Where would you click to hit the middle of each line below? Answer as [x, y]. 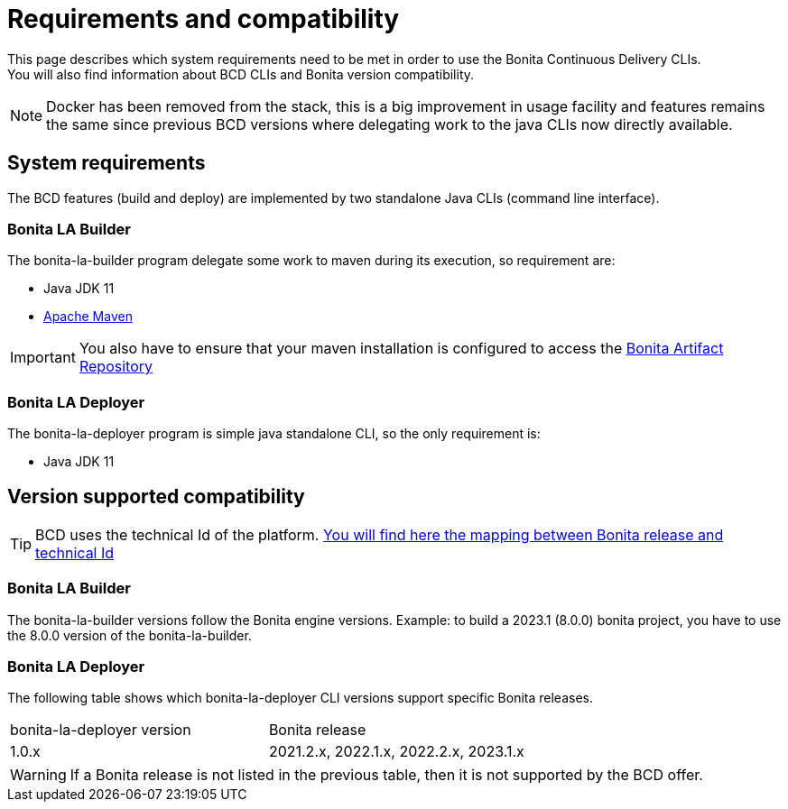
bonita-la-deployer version [101, 730]
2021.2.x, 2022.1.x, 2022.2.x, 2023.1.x [396, 752]
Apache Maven [88, 317]
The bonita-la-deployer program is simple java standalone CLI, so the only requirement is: [274, 434]
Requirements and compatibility [204, 19]
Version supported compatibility [156, 496]
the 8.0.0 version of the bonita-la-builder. [130, 635]
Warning [38, 775]
